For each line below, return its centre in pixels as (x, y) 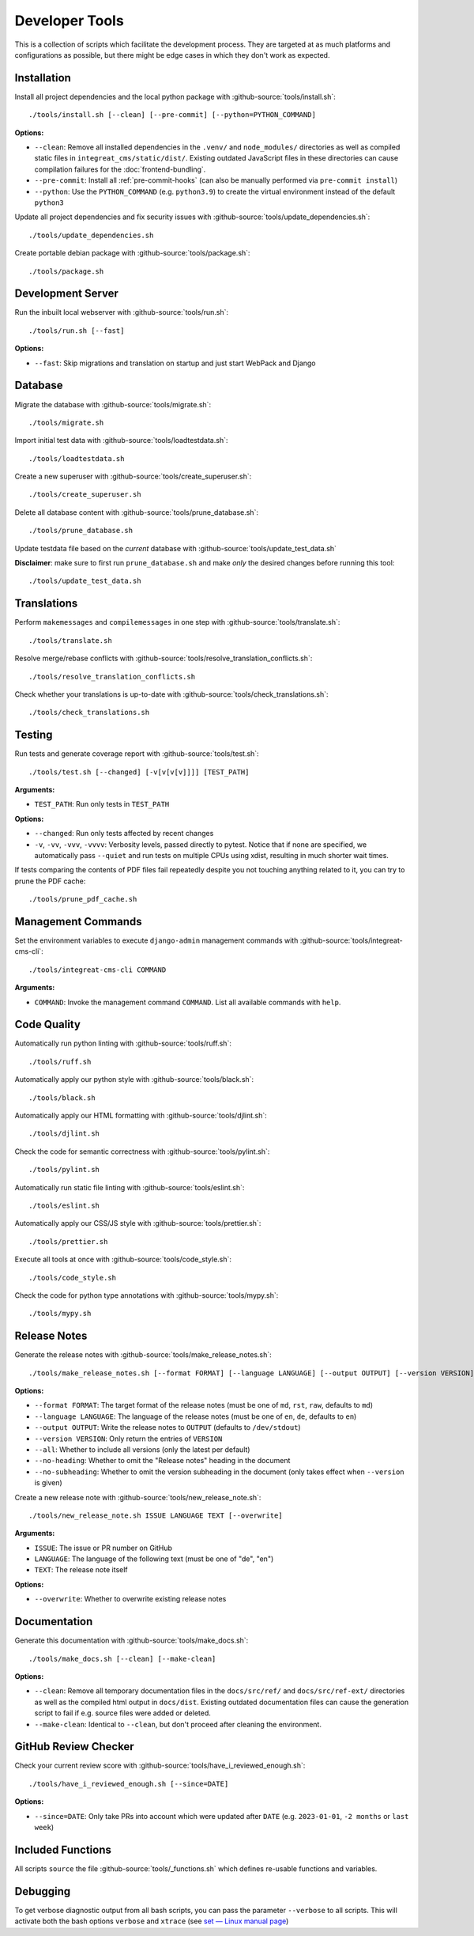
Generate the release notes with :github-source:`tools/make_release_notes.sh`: (143, 1355)
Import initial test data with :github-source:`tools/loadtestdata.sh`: (121, 441)
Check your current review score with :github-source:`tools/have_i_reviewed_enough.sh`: (160, 1766)
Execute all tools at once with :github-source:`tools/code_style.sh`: (123, 1259)
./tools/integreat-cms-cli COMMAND (98, 970)
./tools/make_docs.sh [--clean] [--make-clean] (122, 1658)
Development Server (66, 294)
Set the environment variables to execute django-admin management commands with (156, 940)
